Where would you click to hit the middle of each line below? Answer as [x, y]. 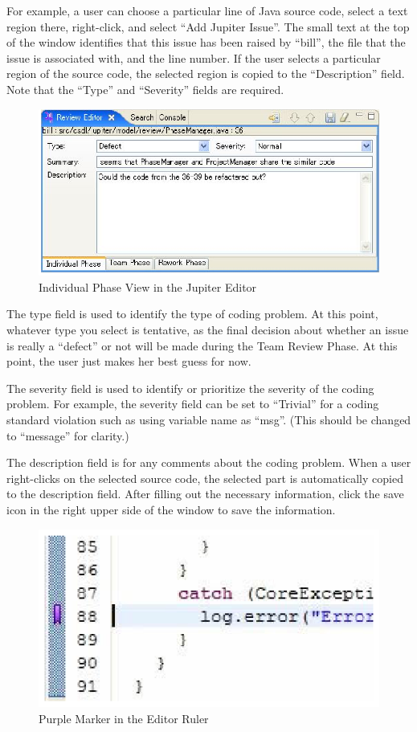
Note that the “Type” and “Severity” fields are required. [145, 89]
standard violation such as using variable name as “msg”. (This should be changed [209, 420]
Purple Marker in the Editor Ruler [124, 718]
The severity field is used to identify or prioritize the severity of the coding [190, 388]
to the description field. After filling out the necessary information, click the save [205, 494]
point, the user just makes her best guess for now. [129, 361]
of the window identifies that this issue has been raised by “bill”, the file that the [206, 42]
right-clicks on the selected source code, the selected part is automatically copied [205, 478]
